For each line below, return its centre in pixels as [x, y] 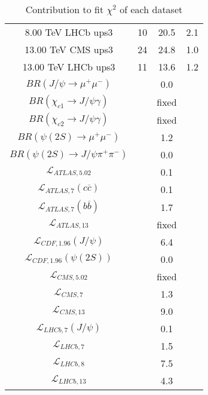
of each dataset [151, 9]
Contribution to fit [65, 9]
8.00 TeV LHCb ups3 [69, 32]
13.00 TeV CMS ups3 [69, 49]
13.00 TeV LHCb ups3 [69, 67]
